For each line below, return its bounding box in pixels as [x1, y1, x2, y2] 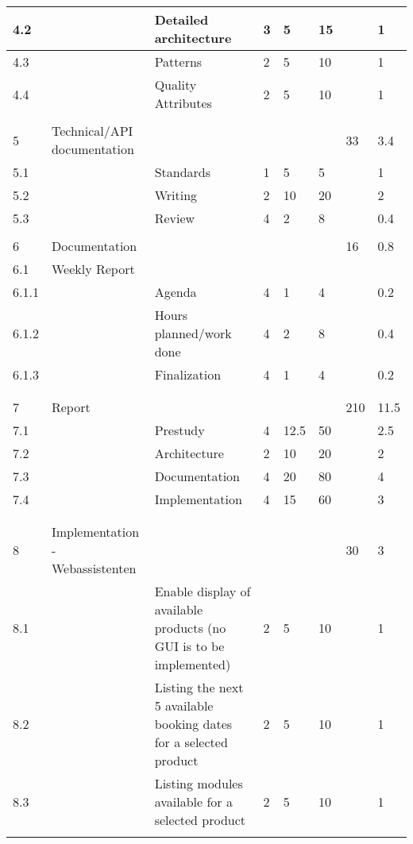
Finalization [154, 365, 222, 383]
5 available [154, 696, 214, 715]
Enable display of [154, 582, 251, 600]
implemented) [154, 655, 231, 673]
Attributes [154, 94, 212, 112]
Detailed [154, 10, 209, 29]
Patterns [154, 52, 203, 71]
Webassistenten [51, 559, 137, 577]
